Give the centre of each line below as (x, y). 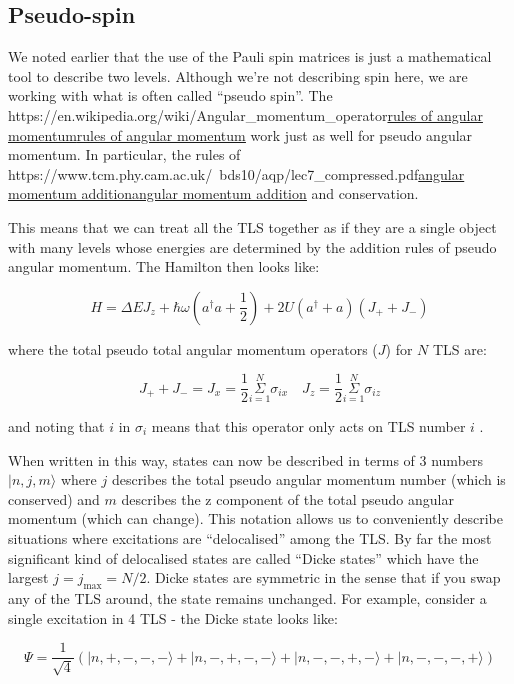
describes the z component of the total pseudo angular (287, 498)
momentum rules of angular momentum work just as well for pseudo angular (240, 134)
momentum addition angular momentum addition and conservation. (213, 193)
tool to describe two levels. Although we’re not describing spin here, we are (238, 75)
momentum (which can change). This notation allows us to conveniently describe (255, 518)
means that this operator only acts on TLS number (308, 426)
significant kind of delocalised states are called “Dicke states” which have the (243, 557)
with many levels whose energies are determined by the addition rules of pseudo (252, 246)
